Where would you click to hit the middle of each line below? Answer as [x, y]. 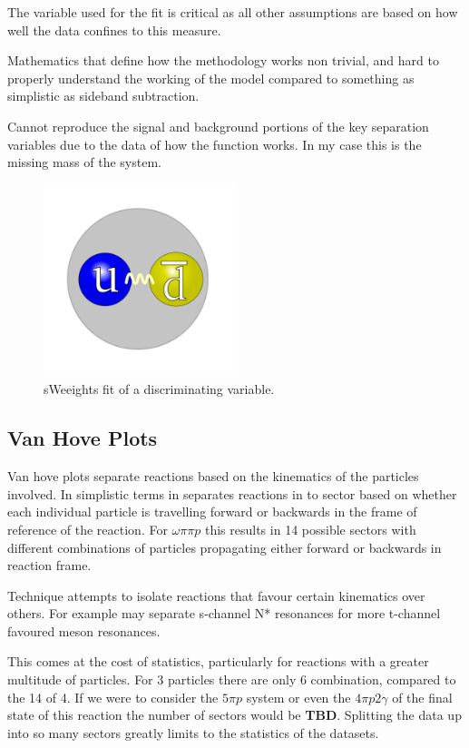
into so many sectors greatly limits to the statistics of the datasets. [193, 732]
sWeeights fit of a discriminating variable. [159, 389]
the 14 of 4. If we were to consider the [113, 697]
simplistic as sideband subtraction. [103, 96]
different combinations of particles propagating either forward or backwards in [225, 547]
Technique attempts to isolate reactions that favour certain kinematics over [216, 595]
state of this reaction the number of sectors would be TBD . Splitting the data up [234, 715]
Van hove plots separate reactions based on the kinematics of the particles [213, 476]
